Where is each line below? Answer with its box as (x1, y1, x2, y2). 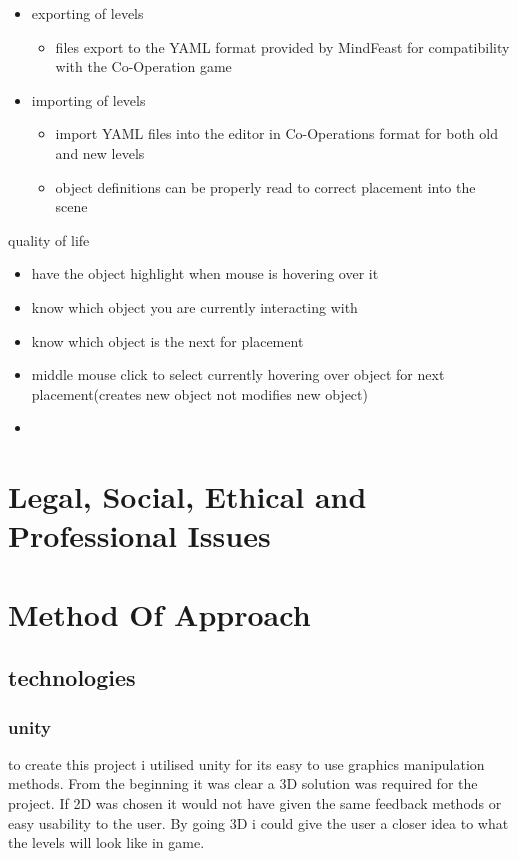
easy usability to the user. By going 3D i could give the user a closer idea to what (8, 812, 509, 833)
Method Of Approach (8, 593, 311, 634)
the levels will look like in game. (8, 832, 205, 853)
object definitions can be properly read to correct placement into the (55, 176, 476, 197)
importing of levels (31, 89, 146, 110)
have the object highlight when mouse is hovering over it (31, 263, 379, 284)
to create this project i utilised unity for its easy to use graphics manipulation (8, 753, 485, 774)
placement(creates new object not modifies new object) (31, 383, 368, 404)
